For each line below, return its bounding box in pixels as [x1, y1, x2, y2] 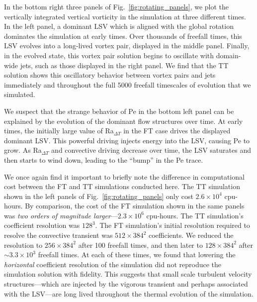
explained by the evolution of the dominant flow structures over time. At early [4, 115, 243, 126]
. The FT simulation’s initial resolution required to [95, 220, 250, 230]
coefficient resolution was [4, 220, 80, 230]
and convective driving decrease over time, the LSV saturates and [51, 145, 251, 155]
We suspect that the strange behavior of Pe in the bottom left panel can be [4, 105, 234, 116]
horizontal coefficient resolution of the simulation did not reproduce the [4, 259, 221, 269]
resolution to [4, 239, 43, 250]
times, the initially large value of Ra [4, 125, 114, 136]
